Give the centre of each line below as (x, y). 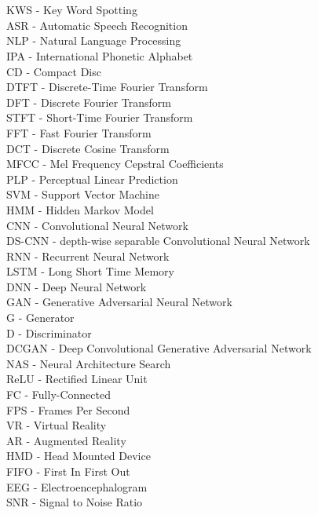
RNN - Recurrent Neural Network (88, 256)
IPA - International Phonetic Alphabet (100, 55)
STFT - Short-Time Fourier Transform (100, 117)
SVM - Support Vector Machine (83, 194)
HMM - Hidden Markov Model (80, 209)
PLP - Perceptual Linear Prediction (92, 179)
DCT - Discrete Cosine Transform (88, 148)
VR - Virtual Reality (57, 425)
